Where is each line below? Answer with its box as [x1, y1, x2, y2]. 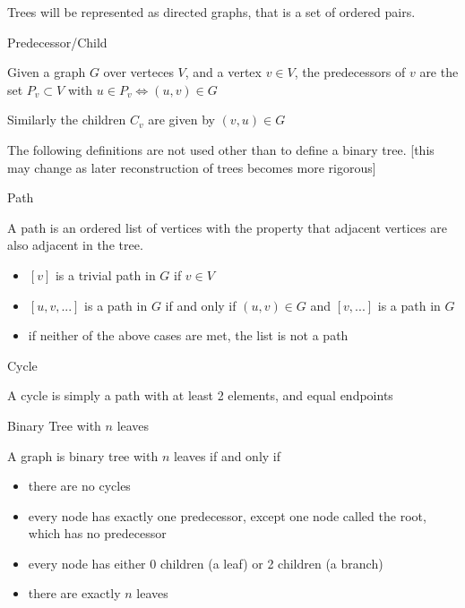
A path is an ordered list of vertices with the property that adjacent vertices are [7, 218, 447, 236]
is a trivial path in [55, 265, 156, 284]
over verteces [103, 63, 174, 81]
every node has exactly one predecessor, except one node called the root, [28, 506, 426, 525]
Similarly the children [7, 110, 126, 129]
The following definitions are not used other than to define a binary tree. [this [7, 140, 435, 158]
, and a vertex [185, 63, 262, 81]
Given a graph [7, 63, 86, 81]
